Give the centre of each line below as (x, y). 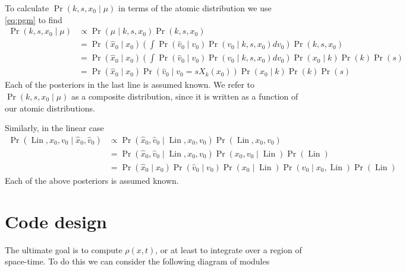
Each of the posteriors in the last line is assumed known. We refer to (130, 85)
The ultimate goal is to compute (64, 249)
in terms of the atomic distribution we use (195, 8)
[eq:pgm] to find (34, 19)
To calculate (27, 8)
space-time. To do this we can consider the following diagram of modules (137, 261)
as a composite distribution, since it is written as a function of (185, 96)
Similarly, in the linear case (54, 128)
